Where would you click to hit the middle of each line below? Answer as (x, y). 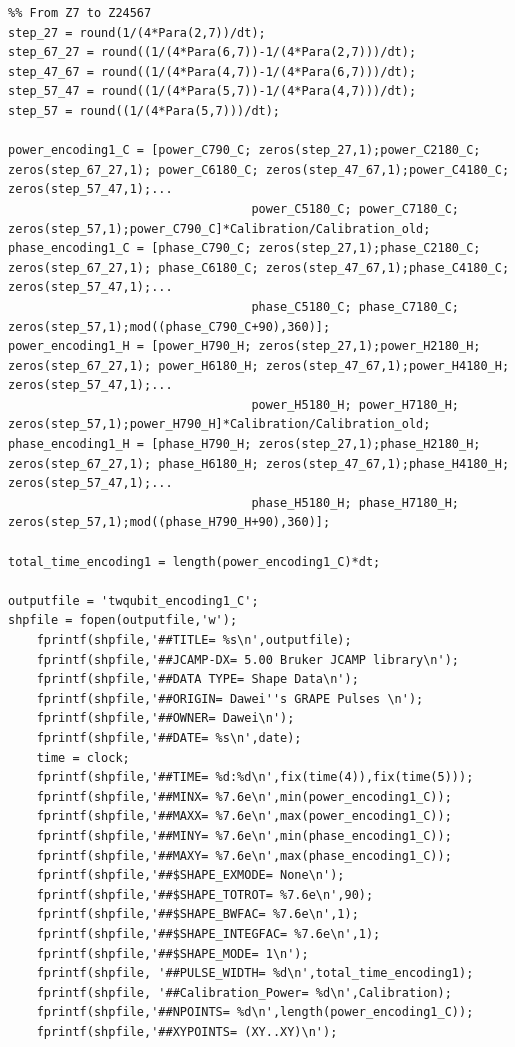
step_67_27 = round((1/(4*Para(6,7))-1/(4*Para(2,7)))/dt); (212, 52)
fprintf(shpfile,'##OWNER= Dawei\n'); (165, 718)
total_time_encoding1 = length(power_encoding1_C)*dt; (194, 561)
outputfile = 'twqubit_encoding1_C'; (133, 600)
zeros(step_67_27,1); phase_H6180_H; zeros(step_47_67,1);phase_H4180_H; (259, 463)
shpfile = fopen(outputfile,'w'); (123, 620)
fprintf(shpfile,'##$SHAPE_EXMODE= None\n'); (190, 875)
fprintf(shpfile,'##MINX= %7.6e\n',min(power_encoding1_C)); (244, 796)
